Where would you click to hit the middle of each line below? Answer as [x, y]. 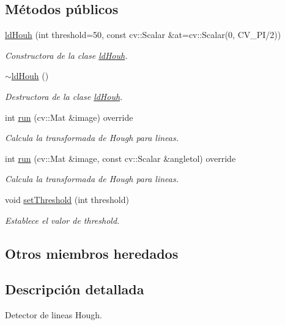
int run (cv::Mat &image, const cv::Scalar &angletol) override [120, 158]
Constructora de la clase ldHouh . [66, 55]
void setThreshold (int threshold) [67, 199]
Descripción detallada [75, 289]
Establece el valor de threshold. [62, 220]
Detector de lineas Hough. [54, 315]
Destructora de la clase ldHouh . [64, 96]
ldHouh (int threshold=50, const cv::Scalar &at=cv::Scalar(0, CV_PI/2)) [143, 35]
